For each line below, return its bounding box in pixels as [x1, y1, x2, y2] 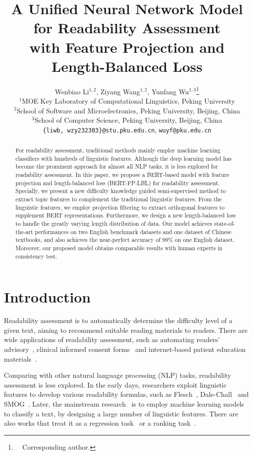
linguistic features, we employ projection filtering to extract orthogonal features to [15, 203, 225, 211]
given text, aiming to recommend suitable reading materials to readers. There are [4, 325, 248, 335]
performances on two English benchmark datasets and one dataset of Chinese [35, 227, 232, 236]
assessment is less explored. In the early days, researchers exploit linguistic [4, 379, 227, 390]
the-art [15, 227, 33, 236]
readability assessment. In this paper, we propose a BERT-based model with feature [15, 171, 230, 179]
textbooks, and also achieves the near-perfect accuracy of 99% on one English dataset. [15, 236, 234, 244]
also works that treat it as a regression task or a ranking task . [4, 418, 196, 428]
